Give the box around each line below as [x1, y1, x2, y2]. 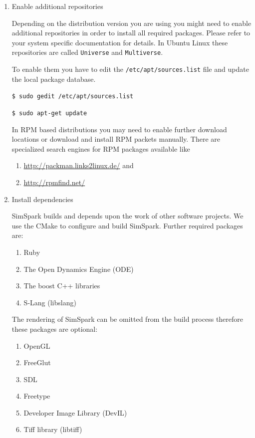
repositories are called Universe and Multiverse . [11, 47, 163, 57]
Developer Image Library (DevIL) [23, 407, 127, 418]
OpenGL [23, 340, 50, 351]
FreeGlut [23, 357, 51, 368]
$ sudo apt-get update [11, 109, 87, 117]
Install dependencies [11, 194, 73, 204]
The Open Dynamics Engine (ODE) [23, 263, 134, 274]
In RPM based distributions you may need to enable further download [11, 124, 227, 134]
